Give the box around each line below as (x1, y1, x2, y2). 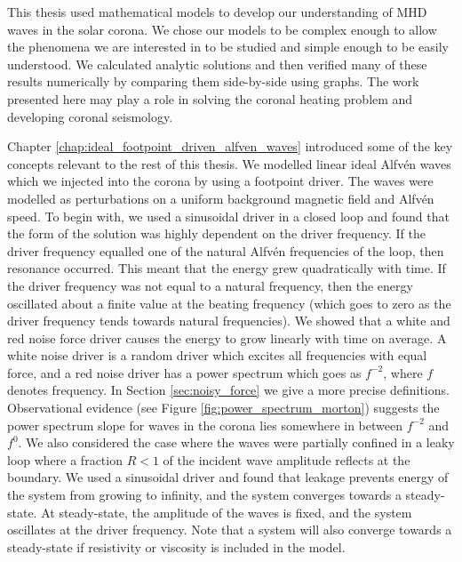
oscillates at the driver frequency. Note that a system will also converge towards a (7, 520, 452, 539)
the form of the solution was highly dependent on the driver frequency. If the (7, 224, 426, 243)
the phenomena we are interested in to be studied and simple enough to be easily (7, 37, 449, 56)
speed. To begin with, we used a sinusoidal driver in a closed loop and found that (7, 206, 450, 225)
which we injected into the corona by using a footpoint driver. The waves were (7, 172, 434, 190)
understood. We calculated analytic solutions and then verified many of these (7, 54, 427, 73)
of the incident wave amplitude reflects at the (163, 450, 410, 469)
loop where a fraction (7, 450, 123, 469)
